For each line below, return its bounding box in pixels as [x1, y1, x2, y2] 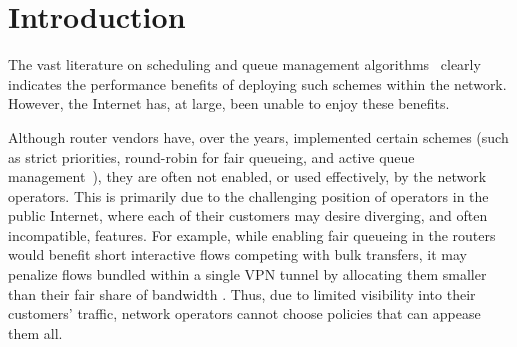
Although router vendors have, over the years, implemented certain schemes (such [8, 126, 509, 147]
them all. [8, 322, 63, 343]
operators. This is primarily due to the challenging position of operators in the [8, 185, 489, 206]
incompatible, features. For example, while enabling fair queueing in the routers [8, 224, 496, 245]
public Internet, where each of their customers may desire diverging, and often [8, 205, 488, 226]
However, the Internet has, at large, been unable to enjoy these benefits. [8, 93, 450, 114]
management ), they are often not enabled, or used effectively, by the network [8, 166, 487, 187]
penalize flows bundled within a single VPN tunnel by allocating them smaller [8, 264, 487, 285]
